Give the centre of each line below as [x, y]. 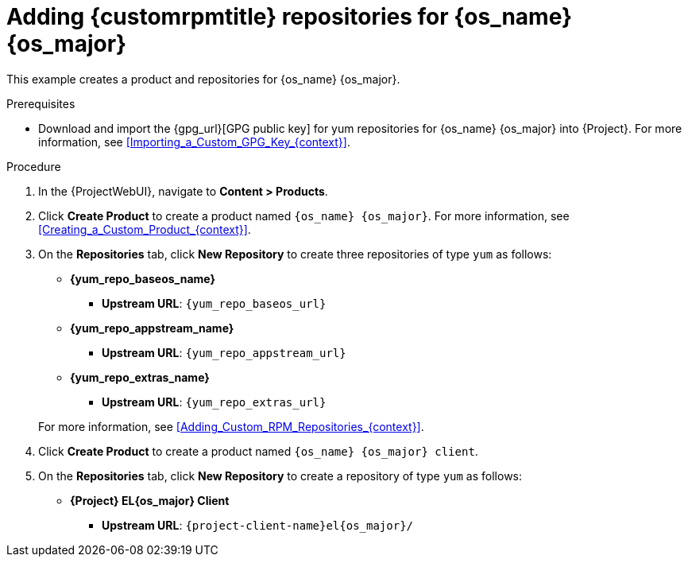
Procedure [34, 166]
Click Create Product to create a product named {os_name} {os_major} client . [258, 451]
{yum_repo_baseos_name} [143, 278]
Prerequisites [41, 103]
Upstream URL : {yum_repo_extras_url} [214, 402]
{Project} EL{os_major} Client [150, 500]
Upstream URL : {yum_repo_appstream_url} [224, 352]
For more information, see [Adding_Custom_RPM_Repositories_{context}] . [231, 426]
